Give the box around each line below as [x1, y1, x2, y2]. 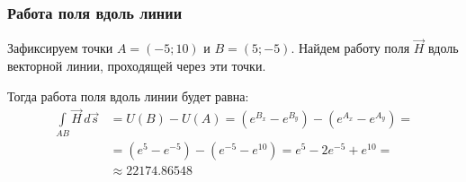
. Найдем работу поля [291, 39, 410, 57]
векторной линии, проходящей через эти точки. [7, 56, 266, 75]
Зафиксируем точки [7, 39, 113, 57]
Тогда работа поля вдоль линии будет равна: [7, 86, 249, 105]
